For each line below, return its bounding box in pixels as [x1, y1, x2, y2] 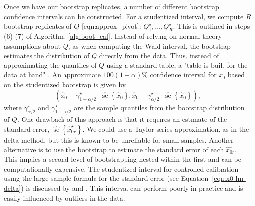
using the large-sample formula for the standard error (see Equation [4, 173, 209, 183]
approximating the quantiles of [4, 59, 96, 70]
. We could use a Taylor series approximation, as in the [82, 123, 249, 134]
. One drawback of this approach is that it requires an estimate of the [17, 114, 227, 124]
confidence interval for [150, 69, 217, 80]
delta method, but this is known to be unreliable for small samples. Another [4, 134, 234, 145]
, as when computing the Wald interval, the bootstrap [68, 40, 231, 51]
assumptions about [4, 40, 61, 51]
